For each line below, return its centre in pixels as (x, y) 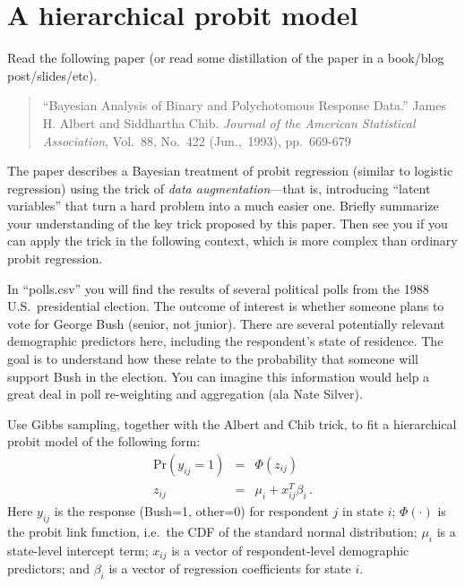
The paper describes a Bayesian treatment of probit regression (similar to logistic (230, 171)
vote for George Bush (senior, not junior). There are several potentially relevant (226, 323)
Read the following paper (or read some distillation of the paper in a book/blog (226, 58)
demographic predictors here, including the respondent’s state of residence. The (225, 341)
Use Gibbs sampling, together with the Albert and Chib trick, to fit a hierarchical (232, 423)
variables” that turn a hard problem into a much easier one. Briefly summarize (223, 206)
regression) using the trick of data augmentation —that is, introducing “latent (219, 188)
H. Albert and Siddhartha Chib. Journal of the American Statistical (229, 122)
